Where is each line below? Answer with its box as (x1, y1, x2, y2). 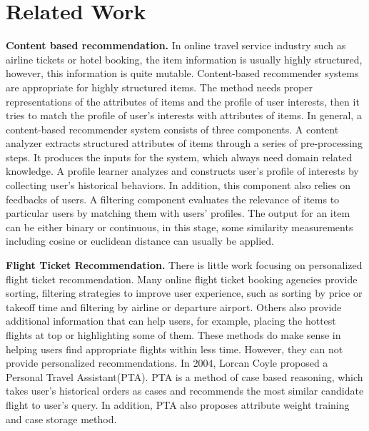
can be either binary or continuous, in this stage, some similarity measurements (6, 219, 353, 234)
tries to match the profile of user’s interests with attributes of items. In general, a (6, 108, 362, 123)
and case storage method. (6, 411, 117, 426)
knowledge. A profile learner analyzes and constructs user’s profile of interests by (6, 163, 359, 178)
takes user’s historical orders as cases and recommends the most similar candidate (6, 383, 364, 398)
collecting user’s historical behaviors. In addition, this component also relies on (6, 178, 350, 193)
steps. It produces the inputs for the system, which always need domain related (6, 149, 353, 164)
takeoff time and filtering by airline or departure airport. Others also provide (6, 299, 342, 314)
